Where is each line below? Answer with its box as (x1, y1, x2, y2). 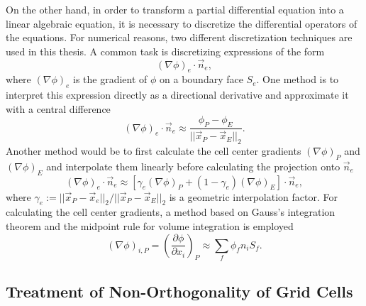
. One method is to (256, 72, 339, 87)
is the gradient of (73, 72, 148, 87)
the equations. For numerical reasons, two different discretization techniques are (6, 30, 353, 45)
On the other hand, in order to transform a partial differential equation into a (6, 2, 344, 16)
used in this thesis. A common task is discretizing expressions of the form (6, 43, 325, 58)
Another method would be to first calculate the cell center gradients (6, 143, 301, 158)
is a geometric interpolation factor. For (169, 189, 338, 204)
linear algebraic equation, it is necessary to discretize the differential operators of (6, 16, 357, 31)
